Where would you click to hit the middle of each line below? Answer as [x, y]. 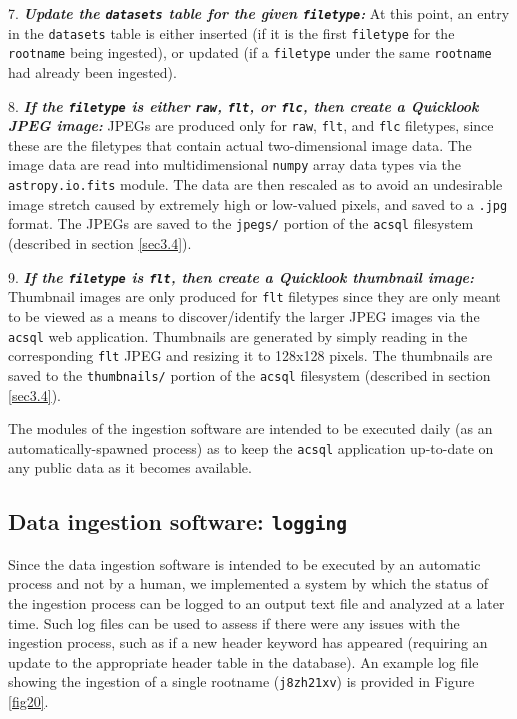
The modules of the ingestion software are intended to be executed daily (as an [250, 428]
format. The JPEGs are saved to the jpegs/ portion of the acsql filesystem [241, 223]
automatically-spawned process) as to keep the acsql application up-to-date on [251, 447]
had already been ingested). [92, 71]
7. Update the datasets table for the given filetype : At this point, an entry [259, 13]
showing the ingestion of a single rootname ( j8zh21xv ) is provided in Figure [241, 681]
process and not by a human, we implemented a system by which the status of [248, 583]
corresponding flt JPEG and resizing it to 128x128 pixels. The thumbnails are [250, 355]
